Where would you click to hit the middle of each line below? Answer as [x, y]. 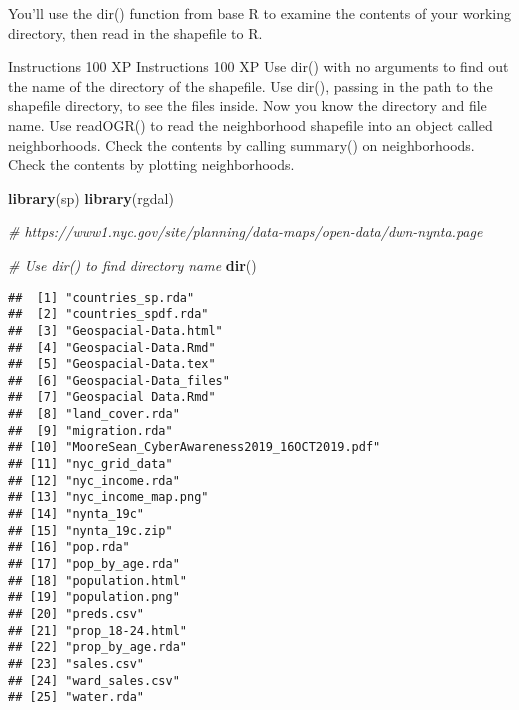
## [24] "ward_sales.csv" [94, 680]
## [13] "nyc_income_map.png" [108, 497]
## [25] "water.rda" [76, 697]
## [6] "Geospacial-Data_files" [119, 380]
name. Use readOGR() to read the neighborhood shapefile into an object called [250, 124]
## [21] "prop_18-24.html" [97, 630]
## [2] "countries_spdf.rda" [108, 314]
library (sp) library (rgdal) [91, 197]
